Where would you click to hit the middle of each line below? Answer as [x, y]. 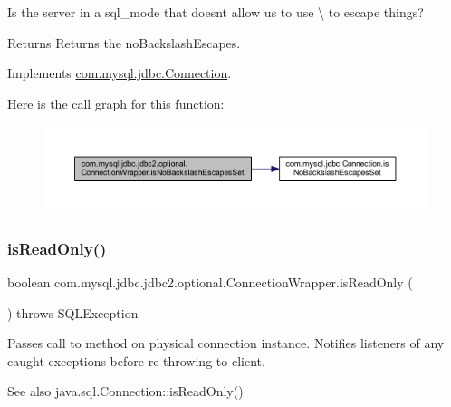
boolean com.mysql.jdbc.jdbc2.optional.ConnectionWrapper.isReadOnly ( [210, 281]
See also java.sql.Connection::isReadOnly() [125, 391]
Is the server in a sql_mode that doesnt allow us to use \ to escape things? [216, 12]
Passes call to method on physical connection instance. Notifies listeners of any [226, 343]
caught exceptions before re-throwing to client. [136, 360]
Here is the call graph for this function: [116, 103]
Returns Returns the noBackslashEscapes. [124, 42]
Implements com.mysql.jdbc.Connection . [120, 73]
